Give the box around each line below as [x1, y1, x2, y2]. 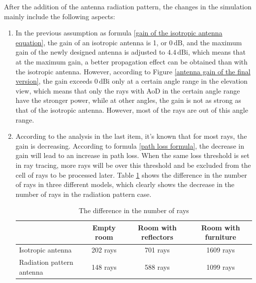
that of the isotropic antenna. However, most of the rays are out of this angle [15, 104, 248, 115]
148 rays [92, 261, 117, 272]
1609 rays [206, 245, 235, 255]
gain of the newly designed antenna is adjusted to [15, 47, 165, 57]
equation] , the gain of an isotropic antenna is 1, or [15, 37, 167, 47]
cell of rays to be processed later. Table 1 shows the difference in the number [15, 169, 247, 180]
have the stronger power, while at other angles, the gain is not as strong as [15, 95, 241, 105]
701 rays [145, 245, 170, 255]
